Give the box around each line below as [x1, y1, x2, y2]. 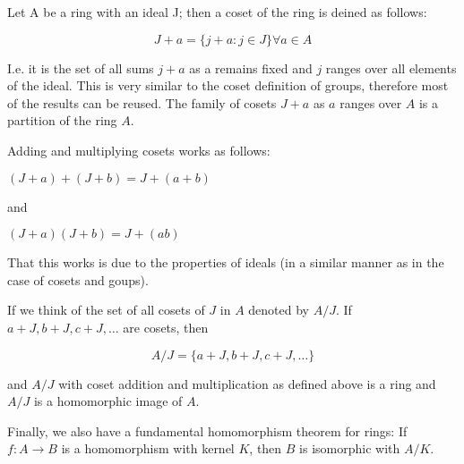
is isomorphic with [299, 439, 400, 458]
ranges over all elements [325, 58, 457, 77]
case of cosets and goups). [7, 270, 149, 289]
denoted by [248, 300, 309, 319]
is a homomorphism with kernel [61, 439, 235, 458]
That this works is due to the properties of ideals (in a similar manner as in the [7, 253, 444, 272]
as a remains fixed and [189, 58, 313, 77]
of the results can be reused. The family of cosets [7, 93, 277, 112]
